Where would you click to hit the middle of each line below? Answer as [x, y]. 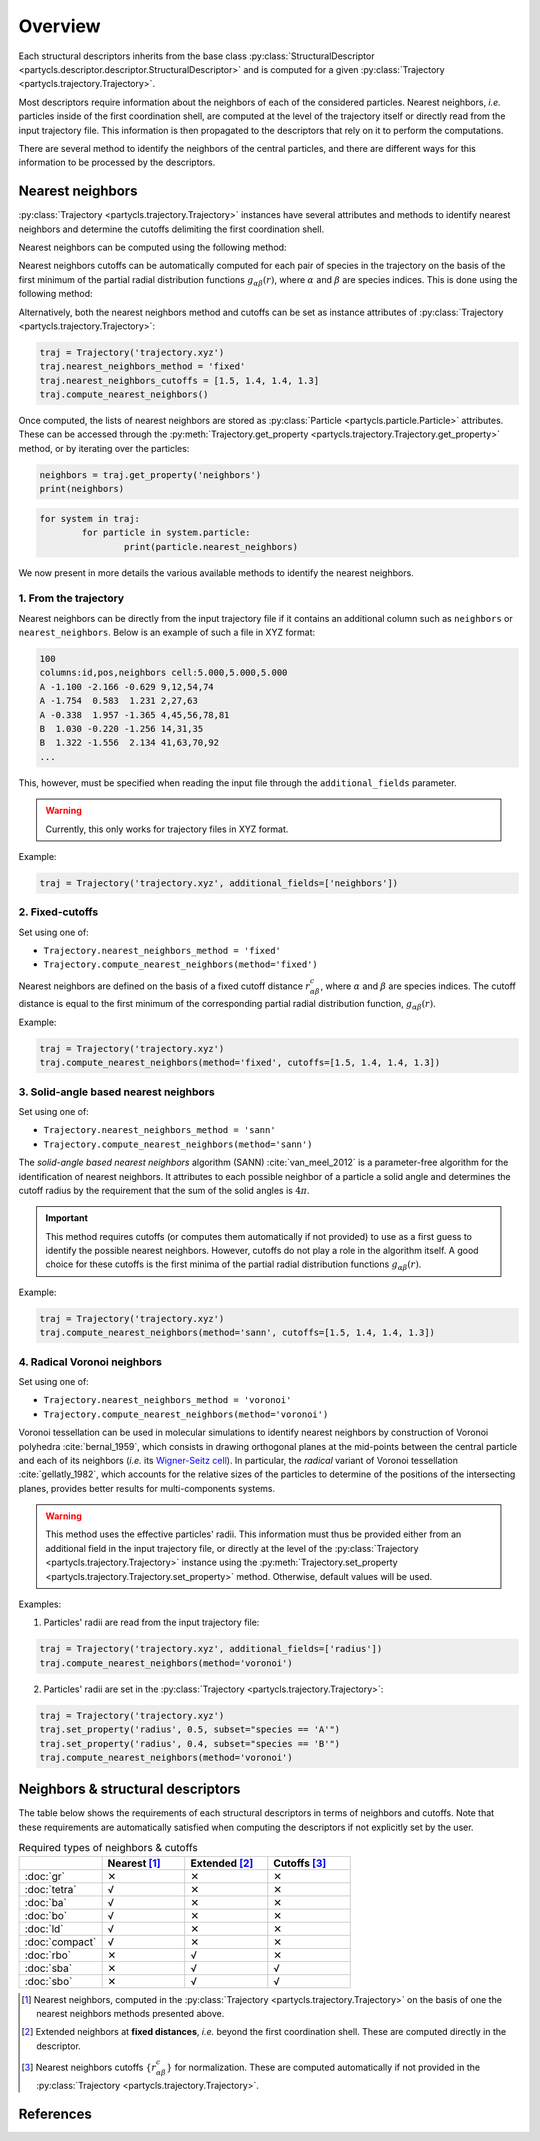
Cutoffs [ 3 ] [300, 1863]
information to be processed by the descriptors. [117, 162]
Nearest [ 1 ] [134, 1863]
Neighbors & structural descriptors [129, 1789]
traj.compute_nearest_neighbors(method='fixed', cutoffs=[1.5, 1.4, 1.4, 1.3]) [240, 1063]
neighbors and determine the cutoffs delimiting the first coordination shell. [171, 229]
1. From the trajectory [71, 598]
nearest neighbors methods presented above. [130, 2013]
